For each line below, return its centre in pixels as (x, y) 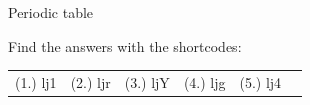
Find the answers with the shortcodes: (125, 45)
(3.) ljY (147, 81)
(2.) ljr (90, 81)
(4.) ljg (204, 81)
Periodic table (51, 12)
